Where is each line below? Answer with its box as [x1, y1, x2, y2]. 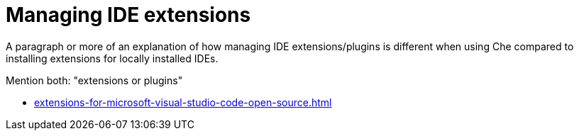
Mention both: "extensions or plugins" [6, 74, 183, 86]
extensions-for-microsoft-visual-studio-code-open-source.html [34, 96, 332, 108]
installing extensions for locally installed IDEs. [6, 52, 219, 64]
